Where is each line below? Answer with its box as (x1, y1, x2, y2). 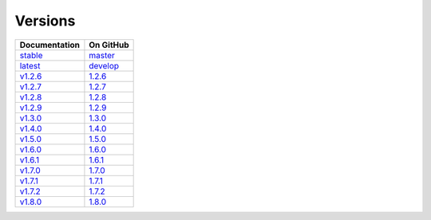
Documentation (19, 39, 80, 50)
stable (19, 49, 43, 61)
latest (19, 60, 41, 71)
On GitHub (89, 39, 129, 50)
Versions (14, 12, 76, 29)
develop (89, 60, 120, 71)
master (89, 49, 116, 61)
